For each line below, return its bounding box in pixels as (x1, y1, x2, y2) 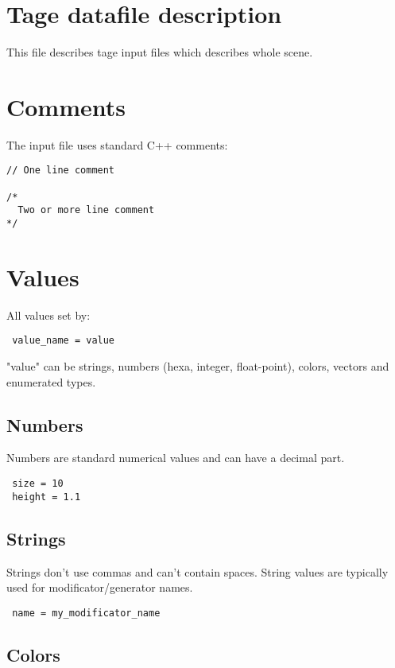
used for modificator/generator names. (6, 579, 193, 596)
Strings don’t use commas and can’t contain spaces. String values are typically (6, 563, 389, 580)
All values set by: (6, 306, 91, 323)
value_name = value (12, 335, 115, 347)
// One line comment (6, 165, 115, 177)
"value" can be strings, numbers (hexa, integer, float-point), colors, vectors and (6, 358, 389, 375)
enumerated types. (6, 373, 96, 390)
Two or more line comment (17, 204, 155, 216)
